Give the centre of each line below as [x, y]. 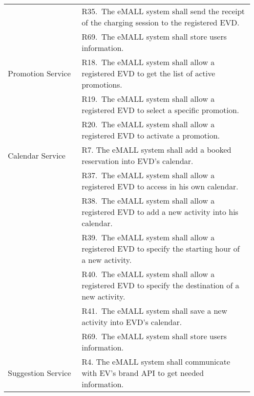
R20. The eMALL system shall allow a [148, 124]
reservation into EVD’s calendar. [138, 161]
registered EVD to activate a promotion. [151, 135]
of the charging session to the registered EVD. [160, 22]
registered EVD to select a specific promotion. [160, 110]
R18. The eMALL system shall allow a [148, 62]
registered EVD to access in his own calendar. [160, 186]
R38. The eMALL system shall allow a [148, 200]
